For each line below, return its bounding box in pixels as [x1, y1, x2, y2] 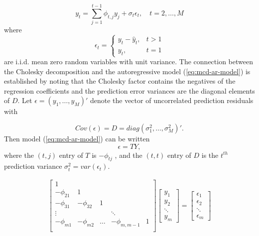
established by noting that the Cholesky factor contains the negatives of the [4, 76, 236, 86]
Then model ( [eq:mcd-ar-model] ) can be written [4, 133, 150, 144]
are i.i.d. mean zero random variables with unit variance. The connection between [4, 56, 253, 67]
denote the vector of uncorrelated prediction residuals [90, 95, 254, 106]
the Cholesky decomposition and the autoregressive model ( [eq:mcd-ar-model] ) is [4, 66, 251, 76]
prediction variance [4, 161, 62, 171]
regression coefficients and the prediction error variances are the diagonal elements [4, 85, 255, 96]
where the [4, 149, 34, 160]
